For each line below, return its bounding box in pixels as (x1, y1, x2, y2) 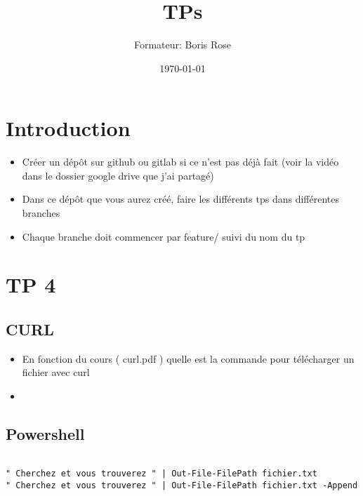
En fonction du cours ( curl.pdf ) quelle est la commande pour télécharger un (22, 351, 355, 366)
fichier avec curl (22, 365, 90, 380)
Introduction (6, 114, 131, 142)
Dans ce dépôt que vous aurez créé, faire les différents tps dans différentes (22, 192, 339, 206)
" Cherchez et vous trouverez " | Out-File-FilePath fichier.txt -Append (6, 481, 358, 491)
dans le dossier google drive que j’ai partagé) (22, 168, 214, 182)
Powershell (6, 422, 85, 444)
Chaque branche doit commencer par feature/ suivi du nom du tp (22, 229, 305, 243)
